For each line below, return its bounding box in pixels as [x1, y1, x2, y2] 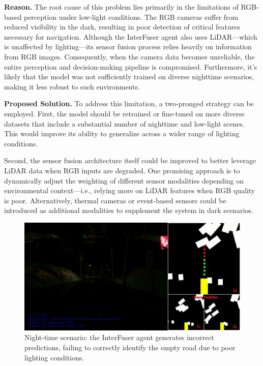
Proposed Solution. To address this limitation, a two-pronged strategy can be [4, 98, 254, 109]
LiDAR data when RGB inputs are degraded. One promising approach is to [4, 165, 240, 175]
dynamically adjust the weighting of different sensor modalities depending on [4, 175, 244, 186]
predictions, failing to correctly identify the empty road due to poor [24, 342, 236, 353]
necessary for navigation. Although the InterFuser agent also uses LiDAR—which [4, 31, 257, 42]
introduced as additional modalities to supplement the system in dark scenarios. [4, 205, 253, 216]
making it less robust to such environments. [4, 81, 140, 91]
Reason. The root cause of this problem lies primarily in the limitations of [4, 2, 239, 12]
